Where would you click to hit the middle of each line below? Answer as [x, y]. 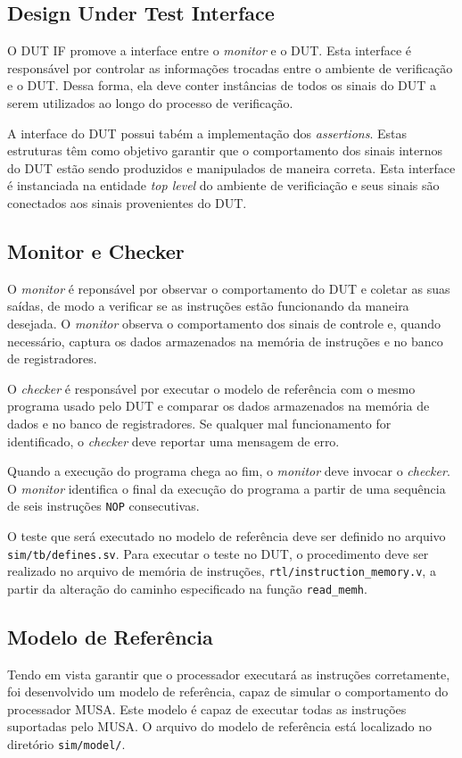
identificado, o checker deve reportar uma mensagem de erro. [173, 441]
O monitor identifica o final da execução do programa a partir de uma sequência [227, 488]
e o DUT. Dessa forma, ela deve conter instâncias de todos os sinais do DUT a [222, 85]
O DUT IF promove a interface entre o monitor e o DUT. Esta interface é [210, 50]
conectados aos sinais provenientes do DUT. [127, 202]
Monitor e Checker [96, 250]
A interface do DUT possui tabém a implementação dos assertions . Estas [207, 133]
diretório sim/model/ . [66, 744]
